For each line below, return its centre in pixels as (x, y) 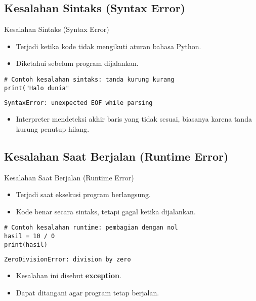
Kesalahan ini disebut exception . (69, 275)
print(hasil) (26, 244)
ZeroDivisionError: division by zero (68, 260)
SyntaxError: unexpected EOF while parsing (78, 103)
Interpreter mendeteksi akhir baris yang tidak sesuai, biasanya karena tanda (134, 119)
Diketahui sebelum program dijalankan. (77, 63)
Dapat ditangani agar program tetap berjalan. (88, 292)
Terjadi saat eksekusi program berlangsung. (83, 194)
